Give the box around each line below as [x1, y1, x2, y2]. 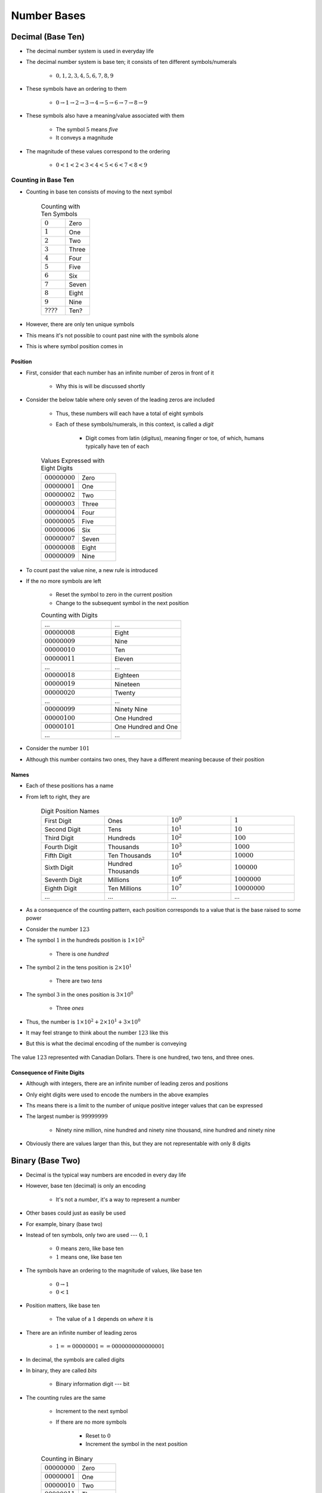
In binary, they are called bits [26, 1366, 97, 1374]
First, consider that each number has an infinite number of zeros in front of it [26, 369, 214, 376]
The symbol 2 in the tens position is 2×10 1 [26, 963, 132, 971]
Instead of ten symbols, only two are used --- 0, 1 [26, 1231, 149, 1239]
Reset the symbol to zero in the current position [55, 591, 173, 598]
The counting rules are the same [26, 1394, 106, 1401]
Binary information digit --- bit [55, 1380, 130, 1388]
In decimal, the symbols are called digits [26, 1356, 125, 1363]
